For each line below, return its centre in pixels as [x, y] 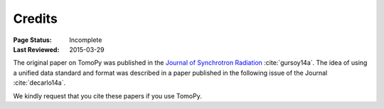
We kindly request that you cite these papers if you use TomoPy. [107, 95]
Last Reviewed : [36, 49]
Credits [36, 19]
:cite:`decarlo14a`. [39, 83]
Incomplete [86, 40]
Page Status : [33, 40]
